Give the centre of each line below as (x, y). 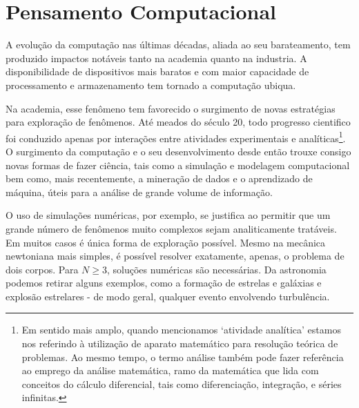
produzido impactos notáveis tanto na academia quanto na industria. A (156, 58)
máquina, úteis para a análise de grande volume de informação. (139, 192)
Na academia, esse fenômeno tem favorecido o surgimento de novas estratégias (171, 108)
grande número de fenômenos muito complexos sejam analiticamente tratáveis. (171, 228)
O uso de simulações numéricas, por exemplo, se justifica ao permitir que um (168, 215)
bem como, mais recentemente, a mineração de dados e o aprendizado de (159, 178)
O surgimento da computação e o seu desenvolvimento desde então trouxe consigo (178, 151)
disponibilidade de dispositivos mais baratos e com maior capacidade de (157, 71)
